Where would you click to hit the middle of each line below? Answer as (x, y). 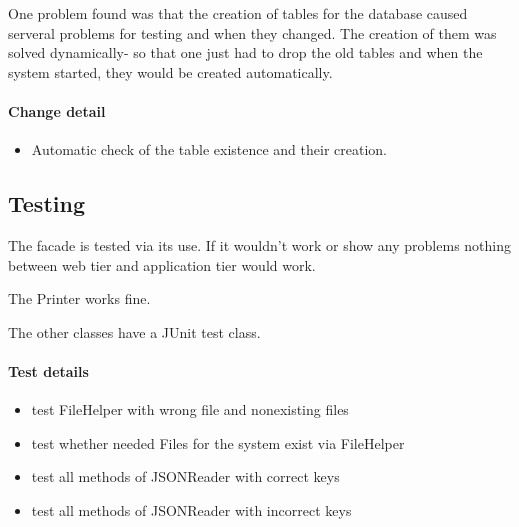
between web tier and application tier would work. (162, 264)
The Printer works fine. (79, 298)
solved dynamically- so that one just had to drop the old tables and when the (245, 52)
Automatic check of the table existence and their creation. (209, 149)
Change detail (57, 110)
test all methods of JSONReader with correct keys (185, 476)
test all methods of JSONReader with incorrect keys (191, 509)
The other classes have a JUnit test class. (134, 331)
